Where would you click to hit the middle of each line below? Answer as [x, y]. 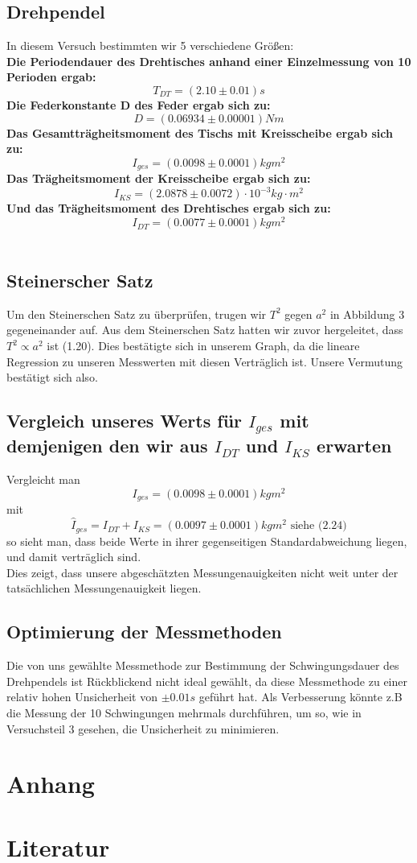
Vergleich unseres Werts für [125, 421]
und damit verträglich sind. [74, 557]
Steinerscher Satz [80, 281]
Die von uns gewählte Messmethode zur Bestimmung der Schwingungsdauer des [203, 665]
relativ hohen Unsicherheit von [82, 697]
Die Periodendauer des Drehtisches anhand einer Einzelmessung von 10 [209, 61]
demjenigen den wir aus [107, 446]
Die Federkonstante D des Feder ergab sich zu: [139, 104]
